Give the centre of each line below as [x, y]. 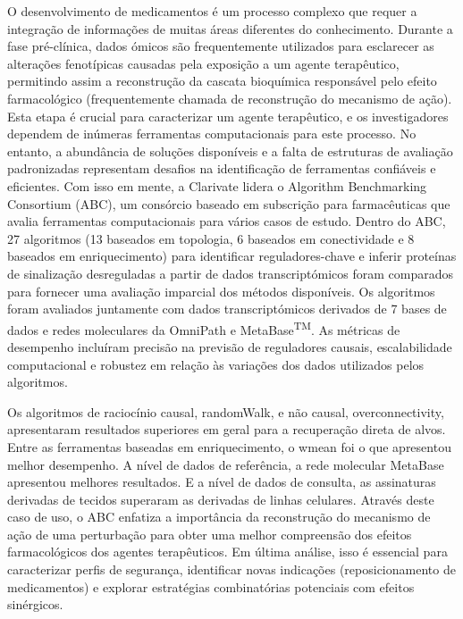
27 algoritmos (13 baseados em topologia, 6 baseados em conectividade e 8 [211, 238]
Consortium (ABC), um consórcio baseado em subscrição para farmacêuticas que [229, 203]
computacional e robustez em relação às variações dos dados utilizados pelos [216, 364]
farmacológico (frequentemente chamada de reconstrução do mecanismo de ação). [230, 98]
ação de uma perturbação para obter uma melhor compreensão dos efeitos [210, 534]
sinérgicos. [35, 604]
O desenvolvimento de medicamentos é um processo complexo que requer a [212, 11]
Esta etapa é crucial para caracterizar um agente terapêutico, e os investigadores [228, 116]
